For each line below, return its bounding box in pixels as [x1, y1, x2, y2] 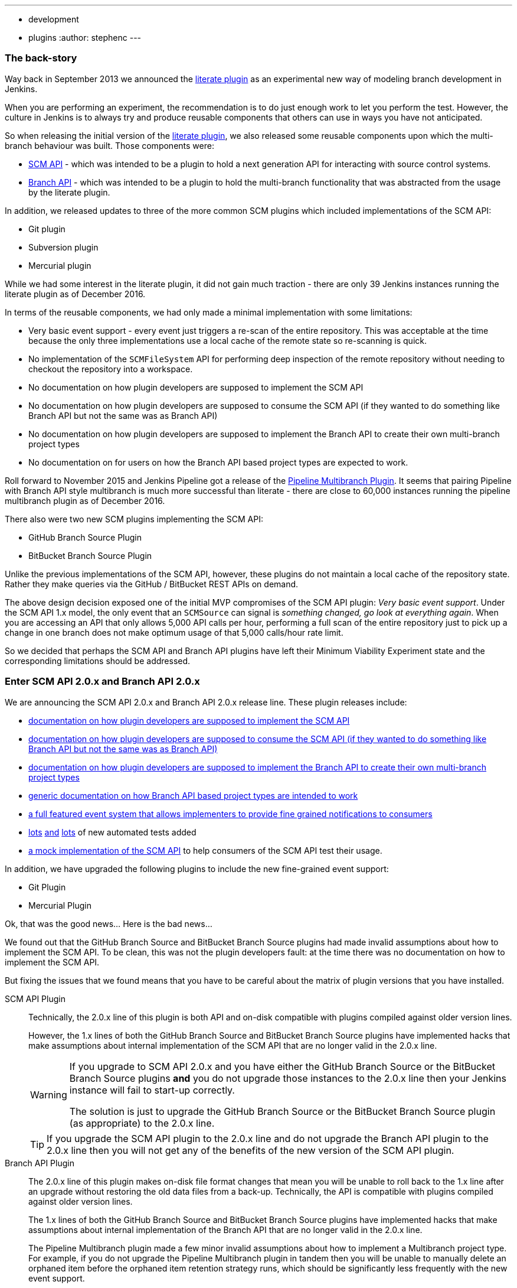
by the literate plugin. [28, 187, 110, 197]
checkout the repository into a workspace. [28, 363, 193, 374]
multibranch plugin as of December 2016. [5, 495, 165, 506]
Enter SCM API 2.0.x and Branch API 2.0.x [5, 675, 200, 688]
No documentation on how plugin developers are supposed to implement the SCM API [28, 382, 364, 392]
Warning [30, 1088, 67, 1101]
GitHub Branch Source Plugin [28, 532, 142, 542]
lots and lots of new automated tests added [28, 827, 197, 837]
